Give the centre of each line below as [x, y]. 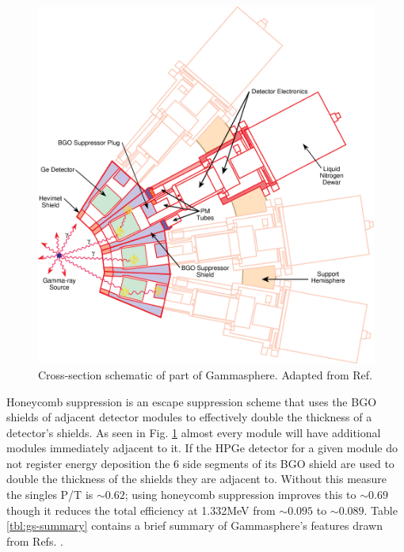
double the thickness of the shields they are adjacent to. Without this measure [197, 479]
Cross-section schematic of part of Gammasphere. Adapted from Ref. [205, 374]
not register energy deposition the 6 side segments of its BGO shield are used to [200, 463]
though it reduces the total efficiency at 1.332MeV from [141, 510]
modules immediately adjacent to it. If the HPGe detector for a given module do [202, 448]
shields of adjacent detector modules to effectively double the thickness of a [189, 417]
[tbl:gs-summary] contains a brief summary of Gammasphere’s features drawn [194, 525]
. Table [381, 510]
